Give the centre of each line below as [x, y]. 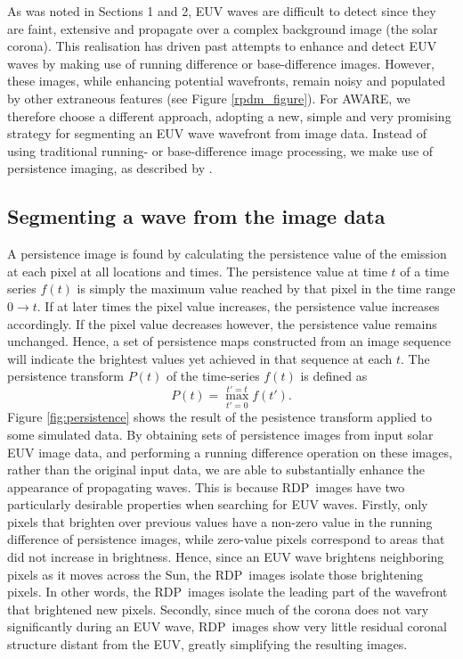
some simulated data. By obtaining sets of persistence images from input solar [220, 434]
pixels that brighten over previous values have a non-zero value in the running [220, 521]
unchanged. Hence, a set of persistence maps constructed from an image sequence [229, 341]
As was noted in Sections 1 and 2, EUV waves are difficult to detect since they [222, 11]
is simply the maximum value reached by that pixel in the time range [266, 288]
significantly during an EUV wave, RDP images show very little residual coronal [227, 626]
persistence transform [66, 376]
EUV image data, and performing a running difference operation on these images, [230, 452]
